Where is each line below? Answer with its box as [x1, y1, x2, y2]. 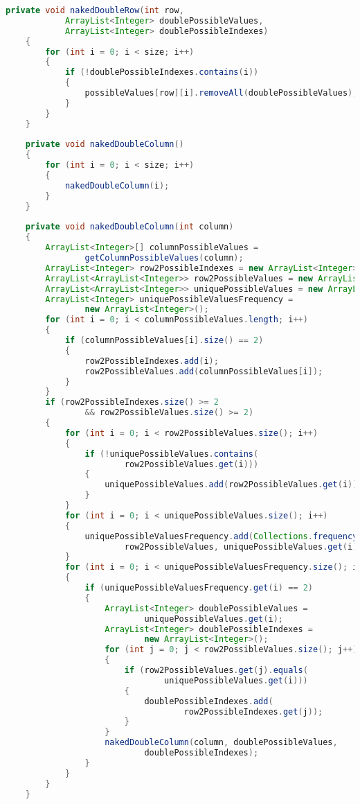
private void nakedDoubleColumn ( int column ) [25, 222, 234, 232]
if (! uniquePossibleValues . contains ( [84, 448, 259, 459]
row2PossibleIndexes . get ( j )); [183, 706, 323, 717]
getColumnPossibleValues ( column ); [84, 253, 244, 263]
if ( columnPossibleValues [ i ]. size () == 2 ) [64, 335, 264, 345]
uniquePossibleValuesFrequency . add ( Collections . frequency [84, 531, 358, 541]
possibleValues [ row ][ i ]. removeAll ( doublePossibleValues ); [84, 88, 358, 98]
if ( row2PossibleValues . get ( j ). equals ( [124, 665, 308, 675]
